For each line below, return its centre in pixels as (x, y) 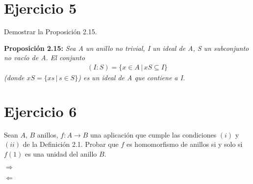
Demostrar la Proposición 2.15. (51, 32)
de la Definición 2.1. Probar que (71, 144)
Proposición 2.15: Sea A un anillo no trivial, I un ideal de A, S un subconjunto (126, 48)
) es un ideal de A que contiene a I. (132, 77)
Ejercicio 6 (40, 111)
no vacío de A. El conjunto (45, 57)
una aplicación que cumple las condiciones (153, 134)
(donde (14, 77)
